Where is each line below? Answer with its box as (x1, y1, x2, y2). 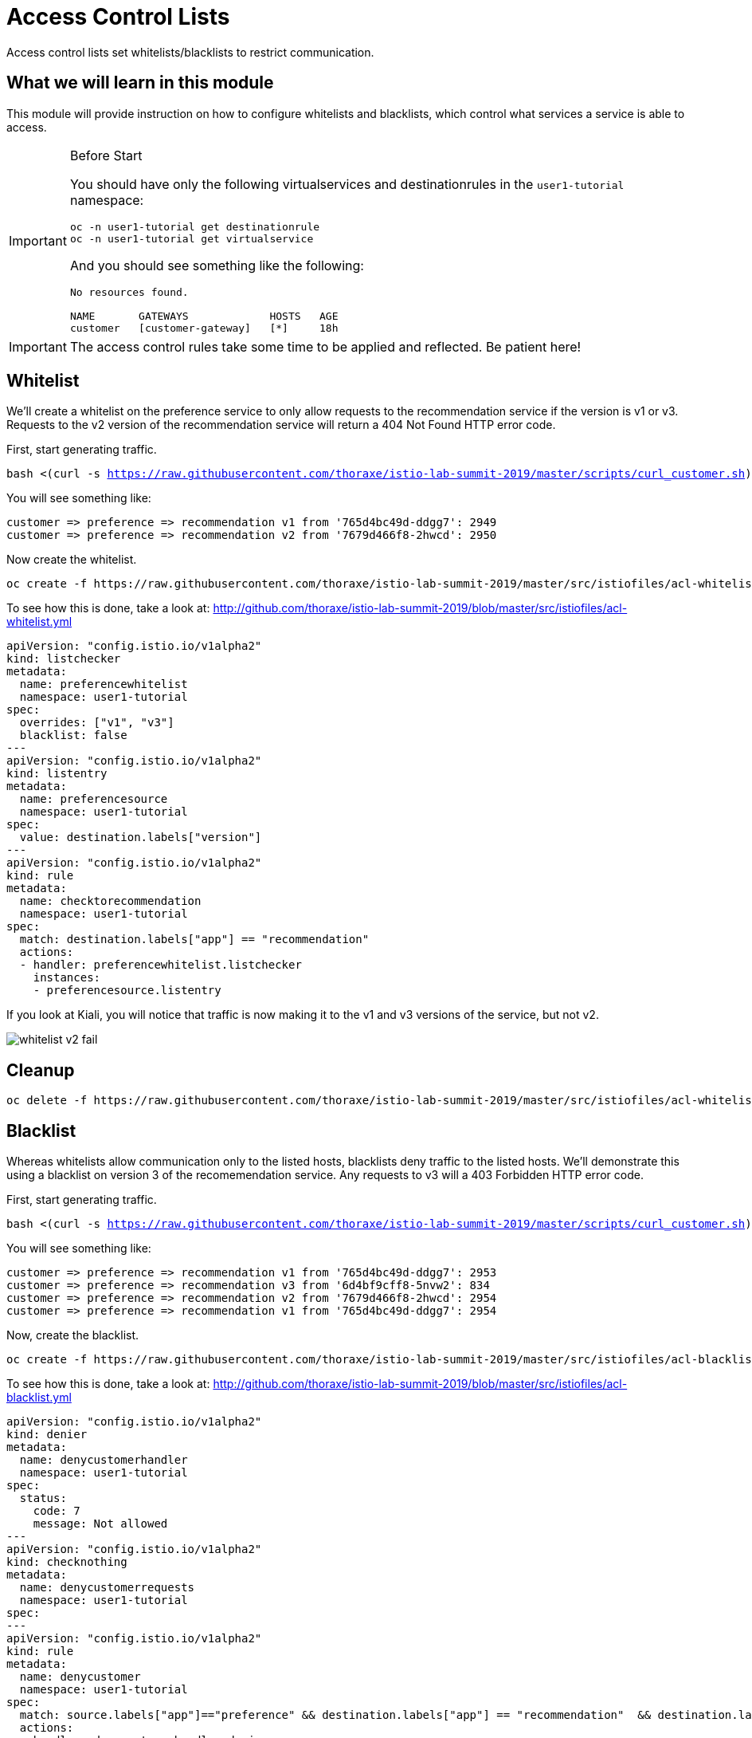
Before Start (69, 147, 143, 163)
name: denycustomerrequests (19, 1581, 195, 1594)
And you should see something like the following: (69, 257, 364, 273)
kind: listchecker (6, 652, 121, 666)
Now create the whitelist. (6, 552, 137, 567)
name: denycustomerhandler (19, 1453, 188, 1467)
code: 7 (33, 1504, 80, 1518)
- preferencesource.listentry (33, 984, 221, 997)
